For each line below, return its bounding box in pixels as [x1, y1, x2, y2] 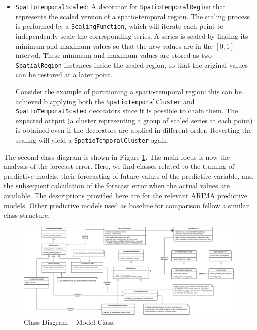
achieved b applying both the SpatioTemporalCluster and [15, 96, 195, 106]
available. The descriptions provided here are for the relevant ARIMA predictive [4, 190, 248, 201]
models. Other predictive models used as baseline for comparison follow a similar [4, 200, 249, 210]
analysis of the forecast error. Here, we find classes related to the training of [4, 161, 235, 171]
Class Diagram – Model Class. [24, 317, 115, 327]
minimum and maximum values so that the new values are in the [15, 40, 213, 51]
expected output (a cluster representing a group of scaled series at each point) [15, 115, 253, 125]
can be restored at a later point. [15, 69, 113, 80]
